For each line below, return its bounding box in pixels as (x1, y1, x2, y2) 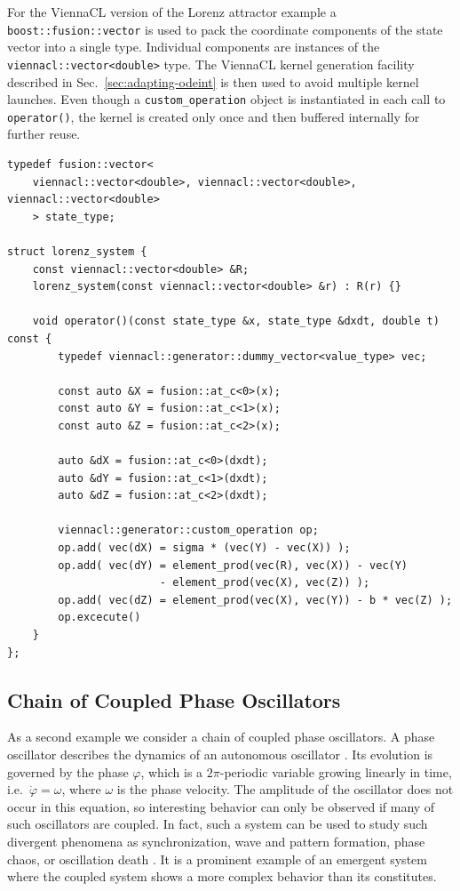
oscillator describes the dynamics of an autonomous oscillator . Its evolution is (7, 745, 433, 764)
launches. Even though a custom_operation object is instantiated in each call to (7, 90, 446, 108)
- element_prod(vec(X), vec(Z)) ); (159, 576, 370, 590)
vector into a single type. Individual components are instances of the (7, 37, 380, 56)
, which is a (140, 762, 203, 781)
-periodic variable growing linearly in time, (219, 762, 452, 781)
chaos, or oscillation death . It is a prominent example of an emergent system (7, 849, 427, 868)
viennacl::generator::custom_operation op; (58, 524, 319, 537)
